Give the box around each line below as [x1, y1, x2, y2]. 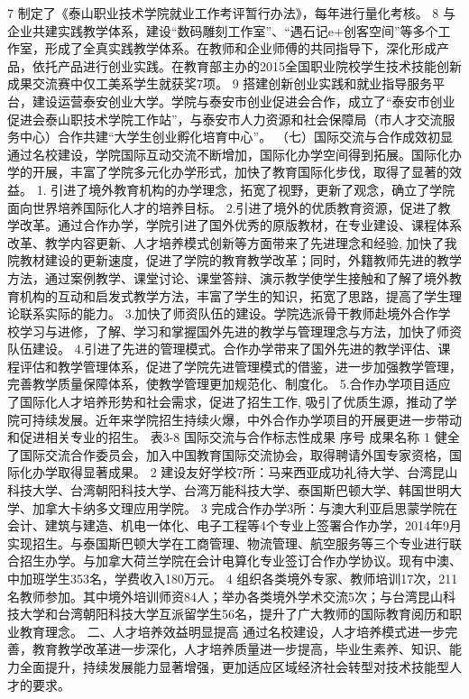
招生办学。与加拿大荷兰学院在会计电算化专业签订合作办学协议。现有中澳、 [19, 551, 462, 570]
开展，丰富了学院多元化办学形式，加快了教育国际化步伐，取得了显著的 [32, 162, 449, 181]
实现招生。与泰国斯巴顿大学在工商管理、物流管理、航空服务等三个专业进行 [7, 533, 449, 552]
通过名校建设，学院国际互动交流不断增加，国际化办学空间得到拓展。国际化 [7, 144, 449, 163]
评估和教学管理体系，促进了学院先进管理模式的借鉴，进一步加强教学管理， [19, 356, 462, 375]
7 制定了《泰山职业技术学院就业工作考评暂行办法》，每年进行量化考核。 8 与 [7, 4, 455, 22]
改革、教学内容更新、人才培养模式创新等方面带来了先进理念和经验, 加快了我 [7, 233, 457, 252]
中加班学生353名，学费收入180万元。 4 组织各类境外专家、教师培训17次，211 [7, 569, 458, 587]
